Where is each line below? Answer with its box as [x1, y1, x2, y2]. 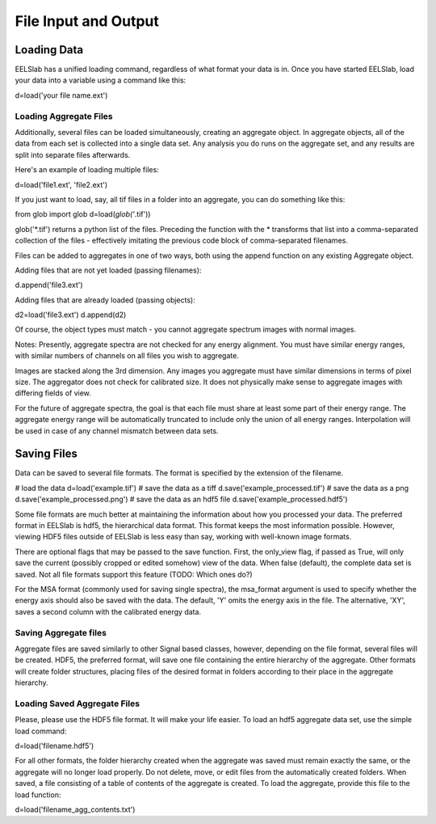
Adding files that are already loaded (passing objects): [15, 295, 195, 305]
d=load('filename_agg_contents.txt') [15, 805, 136, 814]
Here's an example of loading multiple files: [15, 165, 159, 175]
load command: [15, 726, 67, 736]
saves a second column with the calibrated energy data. [15, 606, 202, 616]
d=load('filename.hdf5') [15, 741, 94, 751]
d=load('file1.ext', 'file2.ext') [15, 180, 108, 189]
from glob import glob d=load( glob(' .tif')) [15, 209, 151, 219]
